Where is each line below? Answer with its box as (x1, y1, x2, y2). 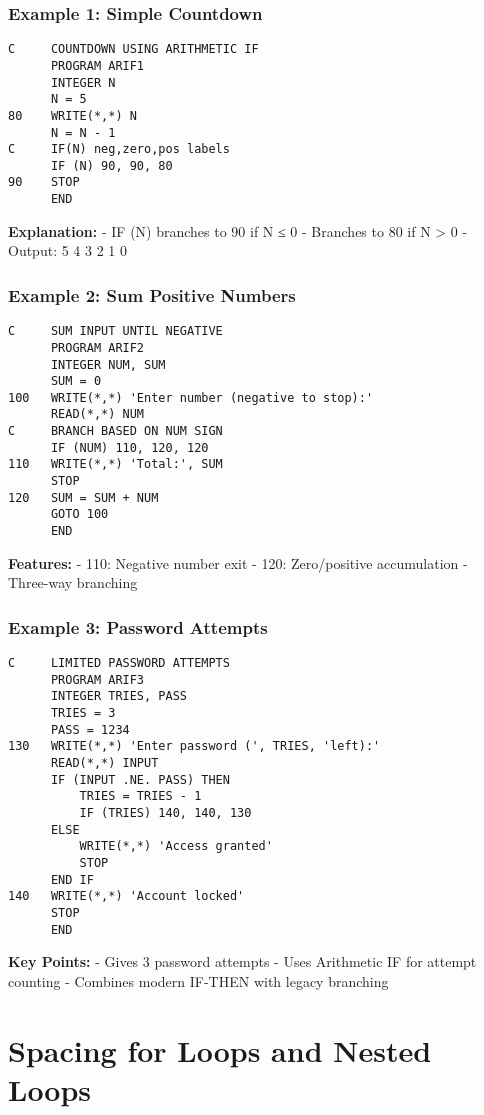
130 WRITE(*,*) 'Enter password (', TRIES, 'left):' (8, 739, 381, 754)
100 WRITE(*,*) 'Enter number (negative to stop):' (8, 390, 374, 405)
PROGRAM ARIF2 (50, 340, 145, 355)
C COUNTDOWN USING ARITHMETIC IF (8, 42, 259, 57)
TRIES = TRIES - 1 (79, 789, 202, 804)
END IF (50, 872, 94, 887)
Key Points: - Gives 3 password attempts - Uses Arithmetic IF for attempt (8, 951, 477, 972)
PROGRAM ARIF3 (50, 672, 145, 687)
